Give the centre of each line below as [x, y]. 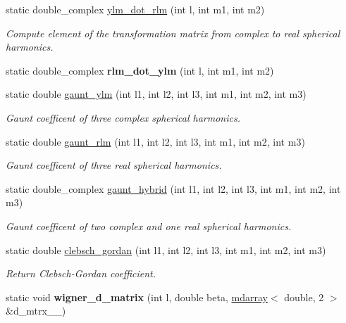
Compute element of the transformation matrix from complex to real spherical [173, 33]
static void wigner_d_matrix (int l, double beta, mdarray [137, 297]
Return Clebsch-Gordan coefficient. [81, 273]
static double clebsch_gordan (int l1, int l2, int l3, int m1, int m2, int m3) [166, 249]
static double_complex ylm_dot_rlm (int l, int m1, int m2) [135, 9]
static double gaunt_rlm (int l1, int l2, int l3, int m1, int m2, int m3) [155, 141]
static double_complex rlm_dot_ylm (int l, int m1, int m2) [140, 70]
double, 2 [304, 297]
